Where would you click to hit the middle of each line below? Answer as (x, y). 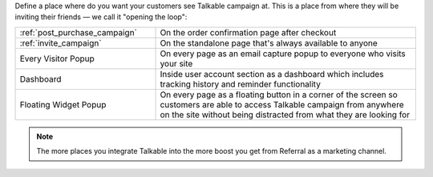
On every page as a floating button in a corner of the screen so (279, 95)
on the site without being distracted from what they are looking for (285, 115)
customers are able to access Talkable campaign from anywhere (282, 104)
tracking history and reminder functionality (240, 84)
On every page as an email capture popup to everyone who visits (283, 54)
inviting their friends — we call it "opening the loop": (101, 17)
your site (176, 63)
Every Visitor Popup (57, 58)
